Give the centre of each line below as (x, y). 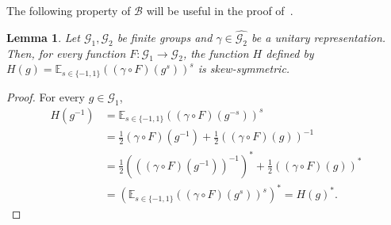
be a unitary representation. (319, 37)
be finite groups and (165, 37)
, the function (216, 53)
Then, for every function (66, 53)
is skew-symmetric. (244, 69)
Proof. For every (46, 96)
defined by (290, 53)
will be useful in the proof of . (220, 10)
